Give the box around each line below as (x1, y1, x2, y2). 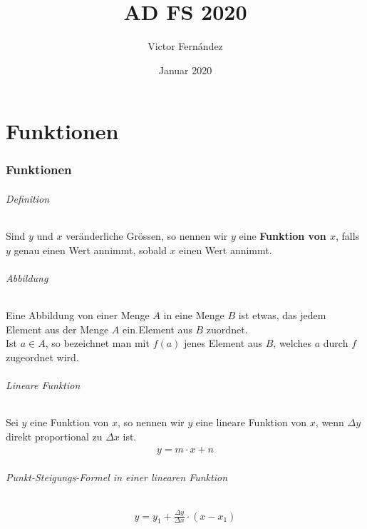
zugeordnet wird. (6, 349, 79, 364)
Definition (6, 191, 50, 206)
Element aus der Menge (6, 321, 109, 336)
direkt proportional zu (6, 428, 103, 443)
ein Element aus (123, 321, 192, 336)
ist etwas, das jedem (238, 308, 326, 323)
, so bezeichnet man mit (45, 336, 150, 351)
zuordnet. (206, 321, 248, 336)
